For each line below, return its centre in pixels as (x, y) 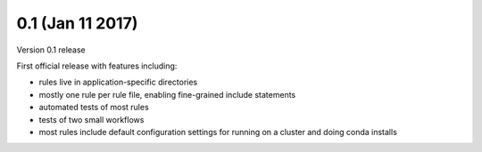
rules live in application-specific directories (118, 82)
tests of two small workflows (91, 119)
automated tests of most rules (94, 108)
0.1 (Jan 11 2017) (77, 23)
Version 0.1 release (51, 50)
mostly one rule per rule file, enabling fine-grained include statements (167, 94)
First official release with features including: (97, 66)
